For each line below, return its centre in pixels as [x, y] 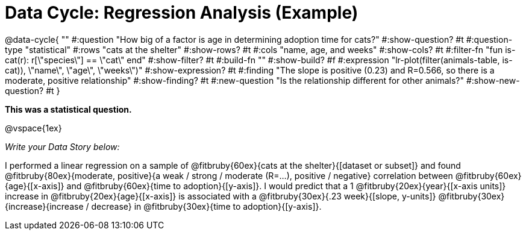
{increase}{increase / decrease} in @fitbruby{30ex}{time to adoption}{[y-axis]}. [163, 206]
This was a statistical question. [68, 109]
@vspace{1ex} [33, 128]
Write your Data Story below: [62, 146]
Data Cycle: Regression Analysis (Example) [182, 13]
